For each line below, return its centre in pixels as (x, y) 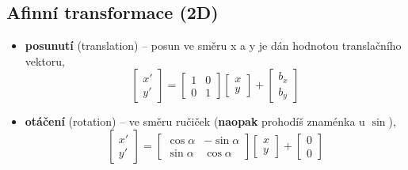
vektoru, (45, 60)
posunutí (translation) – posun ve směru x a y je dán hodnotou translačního (213, 45)
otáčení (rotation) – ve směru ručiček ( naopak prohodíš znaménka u (195, 121)
